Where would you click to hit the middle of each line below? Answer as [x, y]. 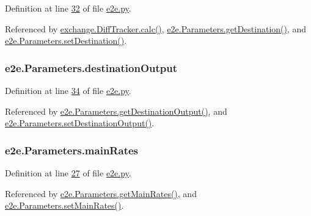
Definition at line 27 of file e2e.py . [68, 173]
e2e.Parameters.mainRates [71, 150]
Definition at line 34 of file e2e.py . [68, 90]
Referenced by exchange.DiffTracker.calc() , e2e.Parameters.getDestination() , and [156, 28]
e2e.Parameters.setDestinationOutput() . [80, 123]
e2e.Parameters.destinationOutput [91, 67]
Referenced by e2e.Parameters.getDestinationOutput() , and [116, 111]
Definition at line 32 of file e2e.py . [68, 8]
